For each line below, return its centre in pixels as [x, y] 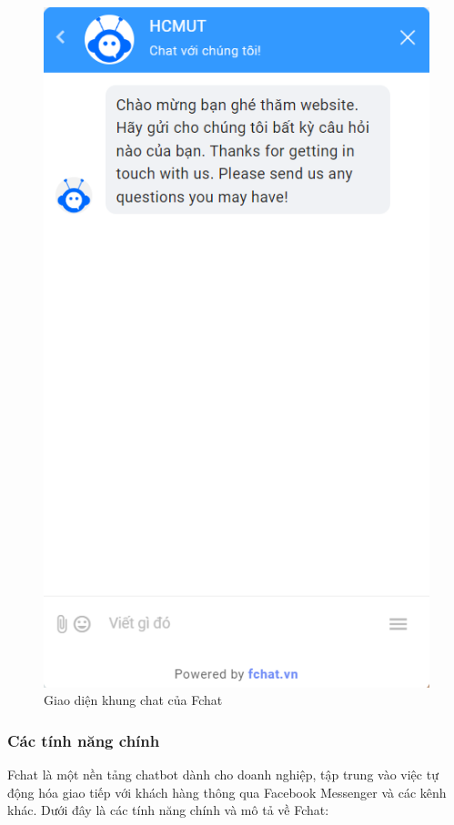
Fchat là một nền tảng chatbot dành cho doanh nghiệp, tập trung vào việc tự [223, 775]
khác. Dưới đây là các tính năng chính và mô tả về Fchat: [168, 810]
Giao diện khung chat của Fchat [133, 700]
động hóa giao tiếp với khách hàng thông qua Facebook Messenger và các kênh [227, 792]
